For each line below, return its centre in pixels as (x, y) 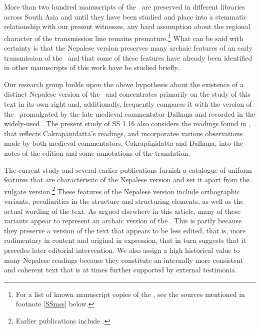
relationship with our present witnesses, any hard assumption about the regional (127, 26)
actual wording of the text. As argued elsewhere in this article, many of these (122, 211)
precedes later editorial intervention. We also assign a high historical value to (122, 250)
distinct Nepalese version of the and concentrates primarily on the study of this (127, 94)
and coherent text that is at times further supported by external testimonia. (121, 270)
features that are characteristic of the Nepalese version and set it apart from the (127, 180)
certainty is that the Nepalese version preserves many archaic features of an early (128, 48)
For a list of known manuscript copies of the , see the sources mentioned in (130, 294)
